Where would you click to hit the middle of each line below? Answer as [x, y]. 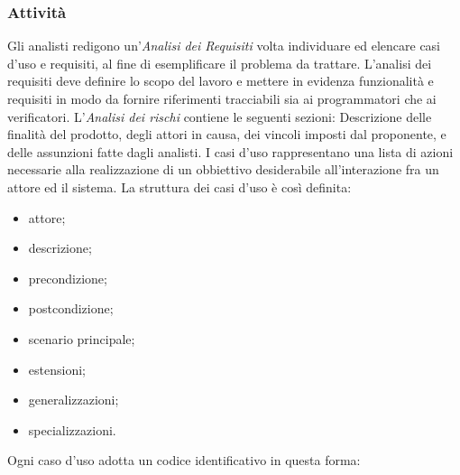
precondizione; [68, 278]
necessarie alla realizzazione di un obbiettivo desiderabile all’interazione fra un [223, 169]
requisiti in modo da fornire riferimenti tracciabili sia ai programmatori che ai [222, 98]
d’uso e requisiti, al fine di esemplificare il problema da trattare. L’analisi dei [220, 63]
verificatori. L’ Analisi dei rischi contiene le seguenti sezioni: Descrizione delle [220, 116]
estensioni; [57, 369]
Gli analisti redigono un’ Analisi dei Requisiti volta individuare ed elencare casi [224, 46]
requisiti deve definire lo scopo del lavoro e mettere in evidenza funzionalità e [221, 81]
